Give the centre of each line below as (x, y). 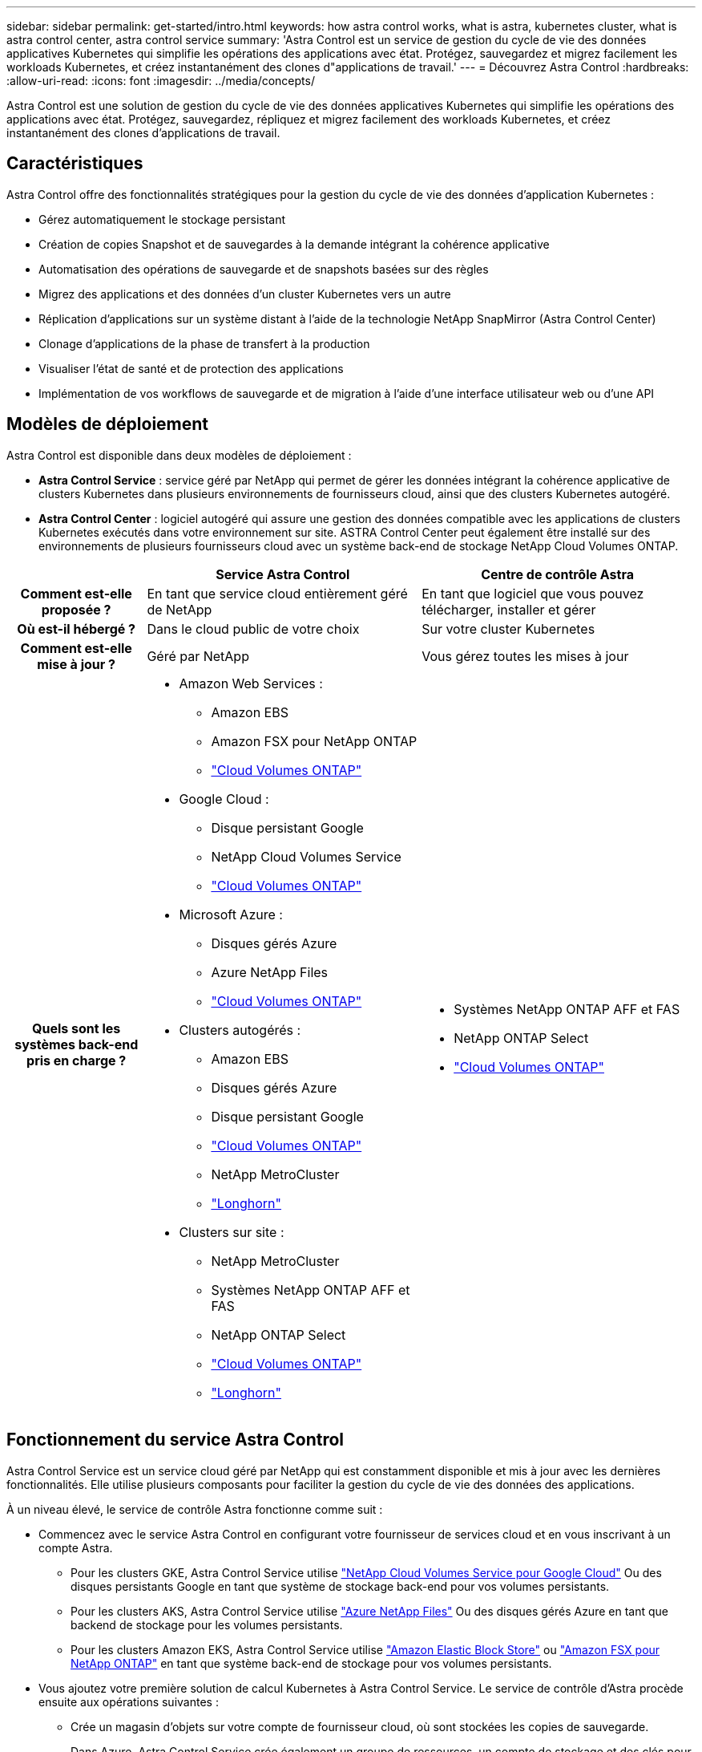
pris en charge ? (77, 1060)
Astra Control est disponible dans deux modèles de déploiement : (179, 455)
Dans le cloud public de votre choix (253, 629)
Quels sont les (77, 1028)
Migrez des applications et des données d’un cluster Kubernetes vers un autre (245, 294)
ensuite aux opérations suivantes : (129, 1701)
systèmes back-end (77, 1044)
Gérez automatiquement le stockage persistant (162, 219)
